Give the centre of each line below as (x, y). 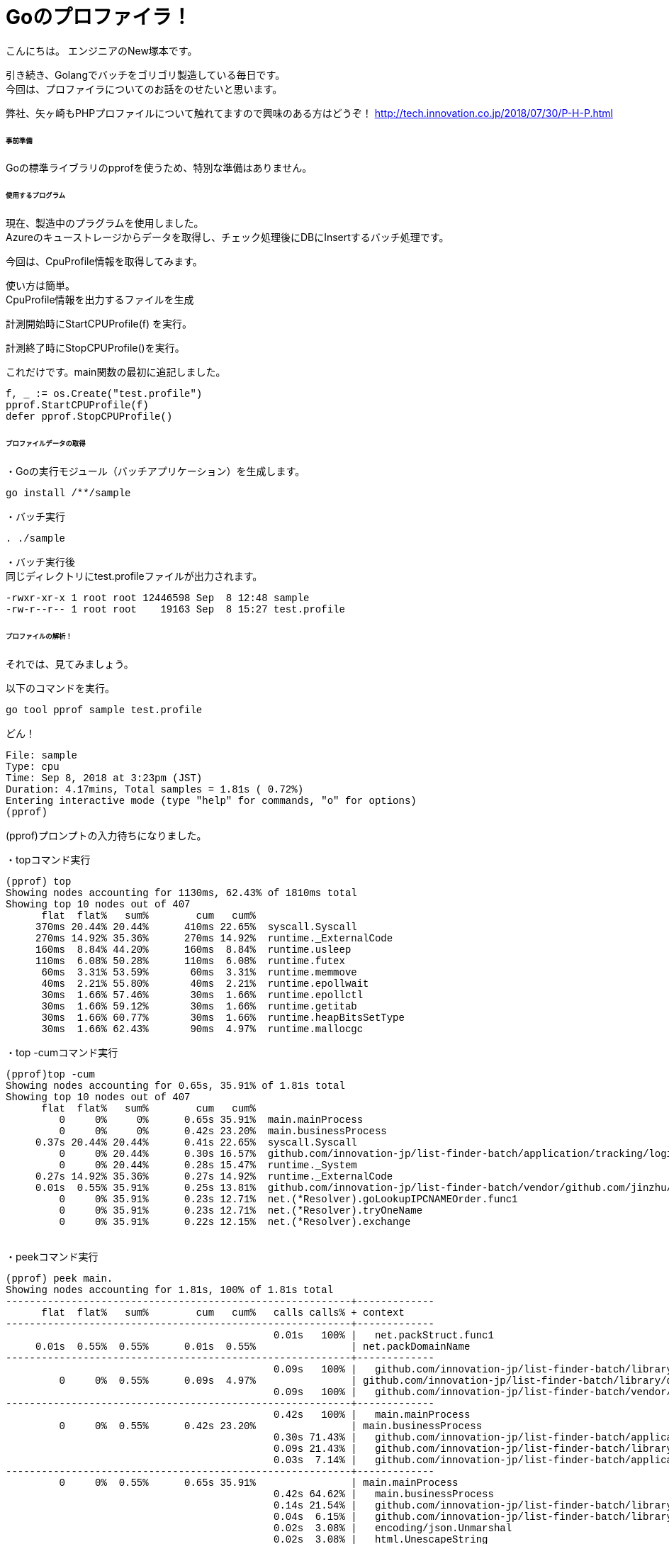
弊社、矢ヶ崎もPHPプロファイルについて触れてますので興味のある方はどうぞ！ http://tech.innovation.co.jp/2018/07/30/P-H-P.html (309, 113)
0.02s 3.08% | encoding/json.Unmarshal (393, 1528)
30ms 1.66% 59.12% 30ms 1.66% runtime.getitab (199, 1006)
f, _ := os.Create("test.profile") (104, 395)
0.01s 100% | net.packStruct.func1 (384, 1335)
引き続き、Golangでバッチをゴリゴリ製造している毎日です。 (146, 74)
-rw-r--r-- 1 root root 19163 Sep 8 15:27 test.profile (175, 609)
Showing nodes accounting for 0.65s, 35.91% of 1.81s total (175, 1086)
